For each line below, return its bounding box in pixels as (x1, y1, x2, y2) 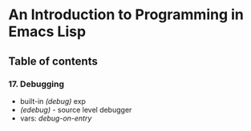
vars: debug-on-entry (19, 113, 92, 123)
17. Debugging (8, 78, 65, 89)
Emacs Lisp (8, 22, 87, 41)
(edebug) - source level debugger (19, 105, 132, 114)
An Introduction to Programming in (8, 6, 245, 24)
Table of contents (8, 54, 98, 68)
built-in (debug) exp (19, 96, 87, 105)
